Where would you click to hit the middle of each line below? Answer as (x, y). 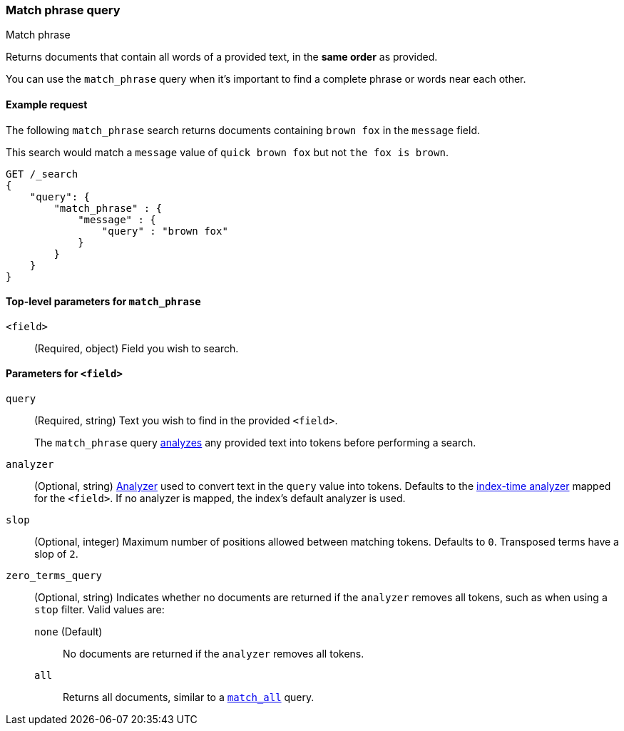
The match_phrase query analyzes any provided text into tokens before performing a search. (255, 443)
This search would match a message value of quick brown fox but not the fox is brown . (227, 152)
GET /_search (42, 174)
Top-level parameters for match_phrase (103, 302)
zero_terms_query (54, 576)
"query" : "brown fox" (165, 231)
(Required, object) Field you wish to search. (137, 348)
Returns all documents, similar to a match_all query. (189, 697)
